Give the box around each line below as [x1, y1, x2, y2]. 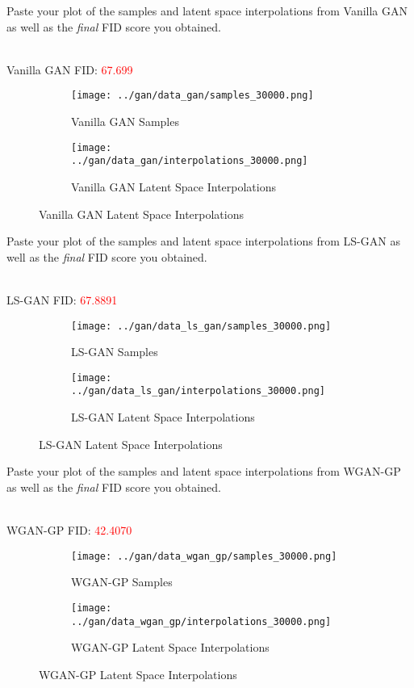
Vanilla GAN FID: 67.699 [6, 61, 133, 78]
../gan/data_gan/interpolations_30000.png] [71, 155, 308, 167]
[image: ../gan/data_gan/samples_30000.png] [71, 90, 314, 102]
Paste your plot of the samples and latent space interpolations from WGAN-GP [6, 463, 401, 480]
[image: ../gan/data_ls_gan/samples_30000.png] [71, 320, 332, 332]
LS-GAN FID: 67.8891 [6, 291, 118, 308]
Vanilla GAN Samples [71, 113, 179, 130]
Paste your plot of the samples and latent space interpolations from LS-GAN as [6, 233, 400, 250]
